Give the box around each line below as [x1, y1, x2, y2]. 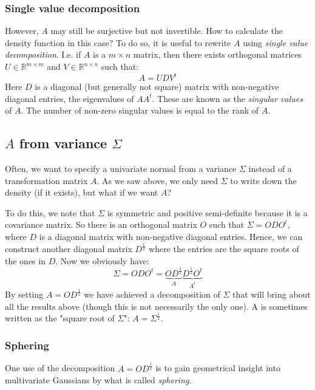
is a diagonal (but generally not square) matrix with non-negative [35, 80, 279, 93]
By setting [5, 287, 44, 300]
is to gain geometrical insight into [155, 361, 280, 374]
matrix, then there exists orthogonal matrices [133, 48, 302, 61]
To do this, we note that [5, 206, 95, 219]
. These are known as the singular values [152, 92, 303, 104]
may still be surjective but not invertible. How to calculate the [50, 24, 283, 37]
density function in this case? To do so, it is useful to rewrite [5, 36, 231, 49]
